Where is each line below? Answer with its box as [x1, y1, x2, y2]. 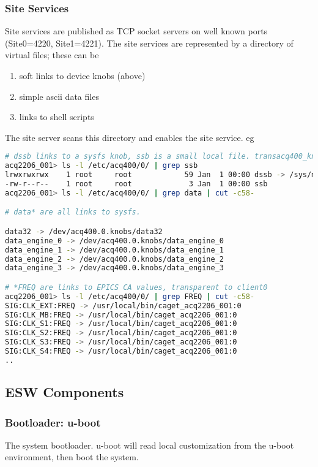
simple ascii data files [19, 89, 99, 102]
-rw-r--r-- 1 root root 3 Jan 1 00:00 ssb [5, 180, 268, 188]
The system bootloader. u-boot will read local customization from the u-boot [5, 438, 294, 451]
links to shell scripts [19, 110, 94, 123]
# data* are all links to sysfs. [5, 208, 141, 217]
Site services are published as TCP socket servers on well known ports [5, 25, 268, 37]
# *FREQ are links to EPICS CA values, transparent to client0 [5, 283, 268, 292]
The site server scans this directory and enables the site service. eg [5, 131, 254, 143]
